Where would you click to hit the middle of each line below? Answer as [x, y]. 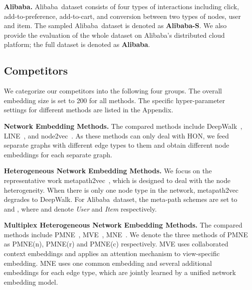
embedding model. [31, 282]
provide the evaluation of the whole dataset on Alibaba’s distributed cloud [114, 35]
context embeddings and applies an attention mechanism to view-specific [112, 253]
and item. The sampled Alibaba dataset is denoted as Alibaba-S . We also [115, 25]
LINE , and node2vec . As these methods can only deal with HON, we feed [117, 135]
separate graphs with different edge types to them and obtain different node [117, 145]
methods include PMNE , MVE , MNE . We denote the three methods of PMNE [126, 234]
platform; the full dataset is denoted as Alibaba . [77, 44]
